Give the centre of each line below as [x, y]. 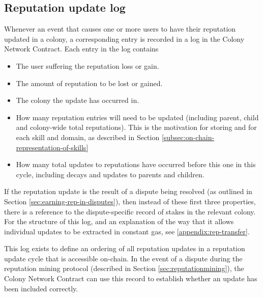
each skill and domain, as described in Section [88, 137]
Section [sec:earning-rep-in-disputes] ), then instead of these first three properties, [130, 201]
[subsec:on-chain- [188, 137]
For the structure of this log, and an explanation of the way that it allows [119, 221]
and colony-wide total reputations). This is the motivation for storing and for [136, 127]
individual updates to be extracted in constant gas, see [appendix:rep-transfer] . [127, 231]
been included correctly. [41, 288]
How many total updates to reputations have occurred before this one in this [136, 164]
